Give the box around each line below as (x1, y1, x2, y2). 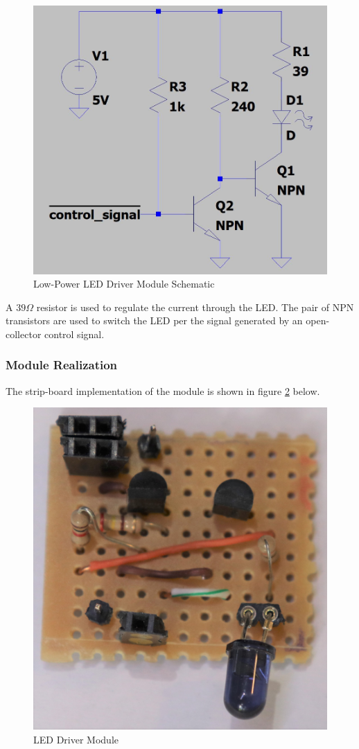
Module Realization (6, 356, 118, 373)
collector (6, 326, 42, 341)
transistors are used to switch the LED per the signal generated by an (6, 313, 303, 328)
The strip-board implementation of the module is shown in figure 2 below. (6, 383, 320, 398)
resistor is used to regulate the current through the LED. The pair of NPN (36, 299, 354, 314)
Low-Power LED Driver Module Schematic (33, 276, 215, 291)
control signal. (44, 326, 105, 341)
